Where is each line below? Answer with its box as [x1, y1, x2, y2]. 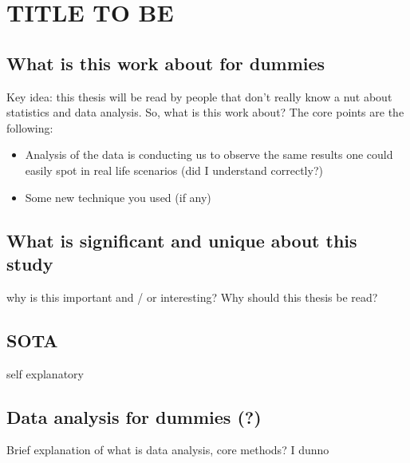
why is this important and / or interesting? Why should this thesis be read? [6, 288, 378, 305]
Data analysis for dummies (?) [6, 404, 262, 429]
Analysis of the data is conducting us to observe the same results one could [25, 146, 393, 163]
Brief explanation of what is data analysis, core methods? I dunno [6, 441, 329, 458]
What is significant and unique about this [6, 228, 357, 252]
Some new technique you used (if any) [25, 188, 211, 205]
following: [6, 119, 53, 136]
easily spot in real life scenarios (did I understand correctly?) [25, 161, 323, 178]
